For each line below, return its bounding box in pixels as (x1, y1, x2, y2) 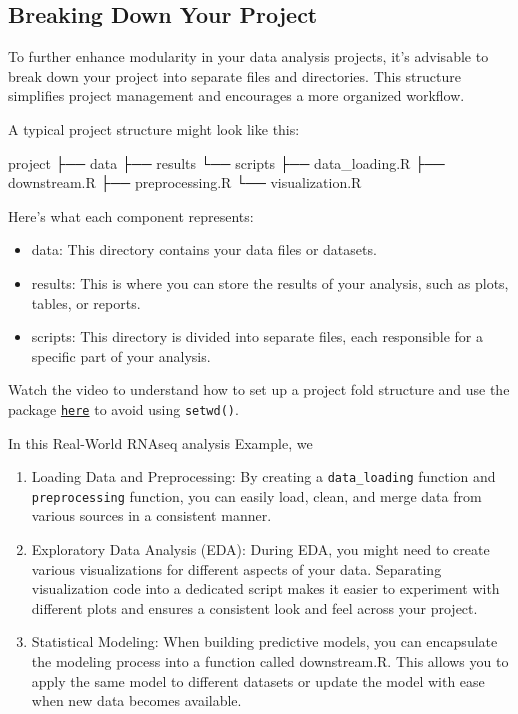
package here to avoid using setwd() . (8, 398, 239, 419)
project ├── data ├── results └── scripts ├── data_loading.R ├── (8, 152, 445, 173)
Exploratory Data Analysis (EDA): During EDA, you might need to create (31, 539, 490, 560)
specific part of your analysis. (31, 345, 211, 366)
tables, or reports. (31, 292, 141, 313)
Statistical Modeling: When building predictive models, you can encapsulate (31, 631, 498, 652)
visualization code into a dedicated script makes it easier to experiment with (31, 578, 500, 599)
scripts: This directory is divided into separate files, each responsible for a (31, 326, 483, 347)
